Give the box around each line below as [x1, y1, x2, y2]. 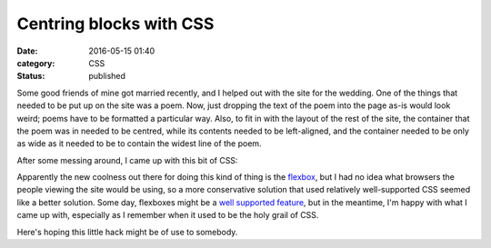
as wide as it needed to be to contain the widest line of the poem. [16, 138, 263, 149]
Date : [16, 45, 38, 56]
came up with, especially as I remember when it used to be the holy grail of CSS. [16, 210, 319, 221]
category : [16, 57, 55, 68]
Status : [16, 71, 45, 82]
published [88, 71, 126, 82]
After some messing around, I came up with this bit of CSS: [16, 154, 238, 165]
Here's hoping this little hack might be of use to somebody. [16, 226, 238, 237]
